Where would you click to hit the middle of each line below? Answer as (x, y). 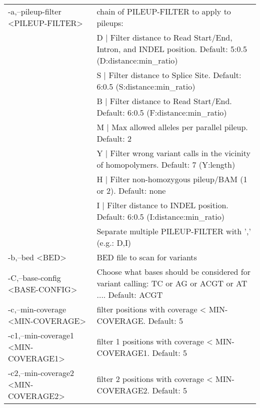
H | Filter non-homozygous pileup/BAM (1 (172, 179)
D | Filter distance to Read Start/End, (164, 37)
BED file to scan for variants (147, 257)
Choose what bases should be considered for (174, 272)
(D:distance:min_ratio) (137, 60)
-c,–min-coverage (37, 309)
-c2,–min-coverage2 (41, 373)
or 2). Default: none (131, 190)
